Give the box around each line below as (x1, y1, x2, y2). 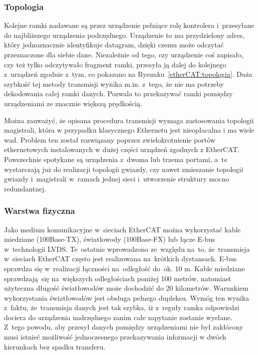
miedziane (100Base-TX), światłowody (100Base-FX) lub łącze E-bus (4, 234, 215, 244)
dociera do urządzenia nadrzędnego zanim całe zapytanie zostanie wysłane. (4, 312, 233, 322)
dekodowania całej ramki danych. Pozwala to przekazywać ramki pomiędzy (4, 88, 233, 99)
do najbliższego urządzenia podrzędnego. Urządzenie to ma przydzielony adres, (4, 29, 245, 40)
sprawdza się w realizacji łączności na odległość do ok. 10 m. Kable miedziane (4, 263, 245, 273)
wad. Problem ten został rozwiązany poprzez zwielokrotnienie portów (4, 134, 215, 145)
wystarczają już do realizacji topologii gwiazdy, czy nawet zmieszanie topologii (4, 164, 244, 174)
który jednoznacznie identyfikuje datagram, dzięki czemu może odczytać (4, 39, 224, 50)
